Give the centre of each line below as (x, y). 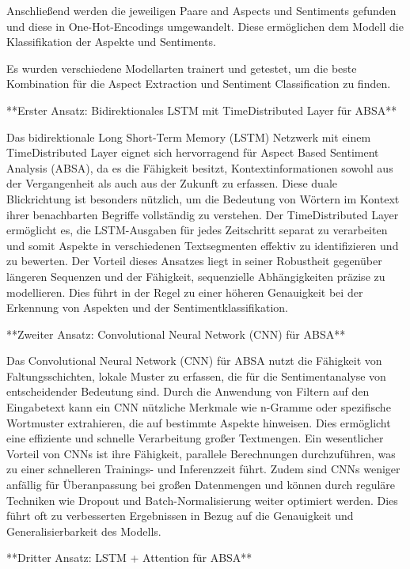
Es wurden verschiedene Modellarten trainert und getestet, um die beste (182, 68)
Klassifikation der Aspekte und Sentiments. (111, 42)
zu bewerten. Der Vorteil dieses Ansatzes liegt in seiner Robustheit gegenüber (194, 261)
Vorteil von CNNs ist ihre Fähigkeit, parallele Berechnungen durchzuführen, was (201, 453)
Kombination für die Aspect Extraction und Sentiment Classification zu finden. (199, 83)
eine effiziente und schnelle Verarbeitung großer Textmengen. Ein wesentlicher (195, 438)
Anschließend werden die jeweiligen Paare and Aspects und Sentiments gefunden (201, 10)
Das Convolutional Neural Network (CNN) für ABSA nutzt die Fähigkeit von (194, 360)
